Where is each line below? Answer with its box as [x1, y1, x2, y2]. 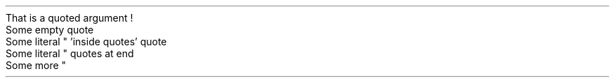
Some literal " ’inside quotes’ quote [6, 36, 167, 47]
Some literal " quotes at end [6, 47, 134, 59]
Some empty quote [6, 24, 94, 36]
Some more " [6, 59, 67, 71]
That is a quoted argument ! [6, 12, 133, 24]
